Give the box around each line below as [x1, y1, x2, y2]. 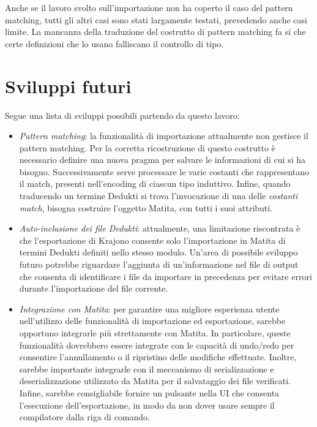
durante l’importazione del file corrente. [19, 282, 168, 295]
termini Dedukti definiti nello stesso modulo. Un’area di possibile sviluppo [19, 246, 298, 259]
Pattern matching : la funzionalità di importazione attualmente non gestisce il [19, 129, 308, 142]
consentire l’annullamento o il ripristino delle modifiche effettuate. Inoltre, [19, 350, 297, 363]
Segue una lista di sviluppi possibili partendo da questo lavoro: [5, 108, 240, 121]
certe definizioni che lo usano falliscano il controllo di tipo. [5, 37, 224, 50]
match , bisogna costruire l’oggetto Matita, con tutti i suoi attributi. [19, 201, 273, 214]
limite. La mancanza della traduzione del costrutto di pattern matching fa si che [5, 25, 306, 38]
